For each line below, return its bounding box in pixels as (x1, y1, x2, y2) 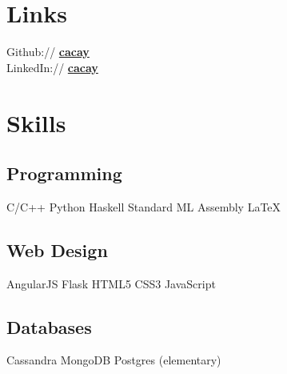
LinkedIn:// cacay (6, 58, 98, 75)
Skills (6, 106, 66, 139)
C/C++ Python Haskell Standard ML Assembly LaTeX (6, 198, 281, 215)
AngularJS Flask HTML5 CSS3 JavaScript (6, 275, 216, 292)
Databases (6, 314, 92, 339)
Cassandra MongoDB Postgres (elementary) (6, 352, 221, 368)
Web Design (6, 237, 108, 262)
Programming (6, 161, 122, 186)
